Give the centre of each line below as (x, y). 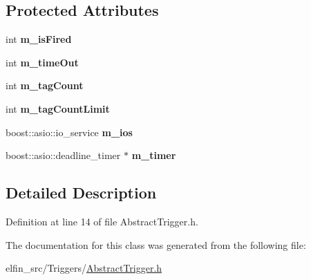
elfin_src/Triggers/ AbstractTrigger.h (84, 268)
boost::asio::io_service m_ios (69, 132)
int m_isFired (39, 39)
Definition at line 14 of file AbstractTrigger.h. (102, 221)
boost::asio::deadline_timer (63, 155)
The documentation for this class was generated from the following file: (156, 244)
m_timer (154, 155)
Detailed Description (81, 193)
